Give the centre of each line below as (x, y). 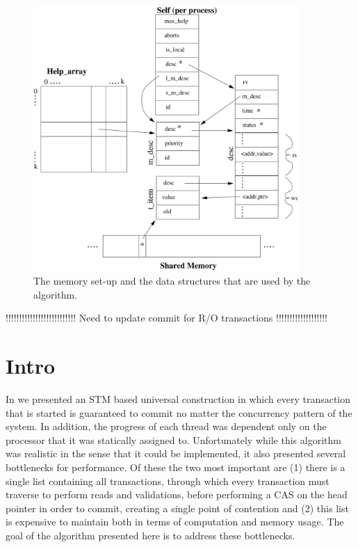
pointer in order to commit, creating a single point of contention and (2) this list (177, 508)
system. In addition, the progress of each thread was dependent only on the (166, 426)
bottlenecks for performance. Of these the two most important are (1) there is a (176, 467)
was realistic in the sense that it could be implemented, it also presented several (176, 453)
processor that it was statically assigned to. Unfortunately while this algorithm (173, 439)
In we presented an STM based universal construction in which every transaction (178, 399)
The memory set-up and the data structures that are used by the (172, 281)
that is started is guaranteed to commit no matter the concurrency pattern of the (179, 412)
